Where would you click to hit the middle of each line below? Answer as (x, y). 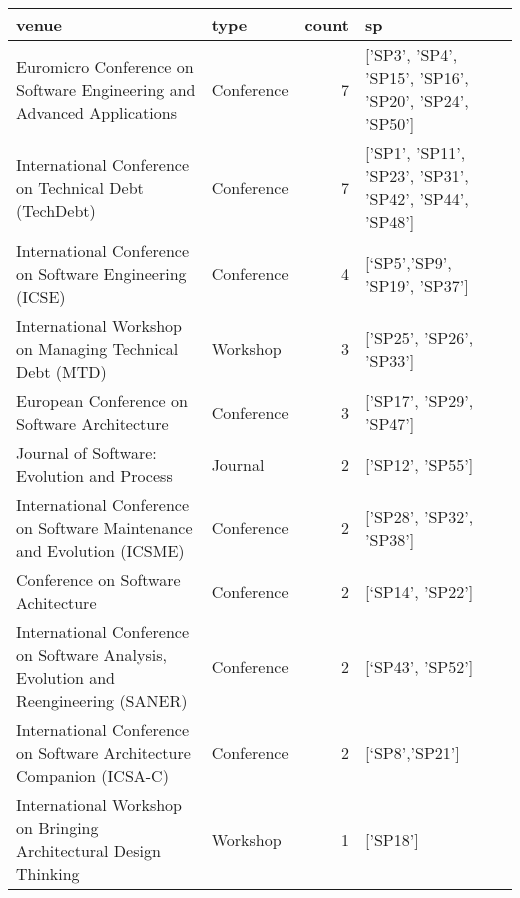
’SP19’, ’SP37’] (417, 285)
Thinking (48, 873)
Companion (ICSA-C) (92, 775)
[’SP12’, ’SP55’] (419, 464)
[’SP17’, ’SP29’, (419, 400)
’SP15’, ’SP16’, (417, 77)
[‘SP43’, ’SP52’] (419, 666)
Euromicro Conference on (105, 66)
